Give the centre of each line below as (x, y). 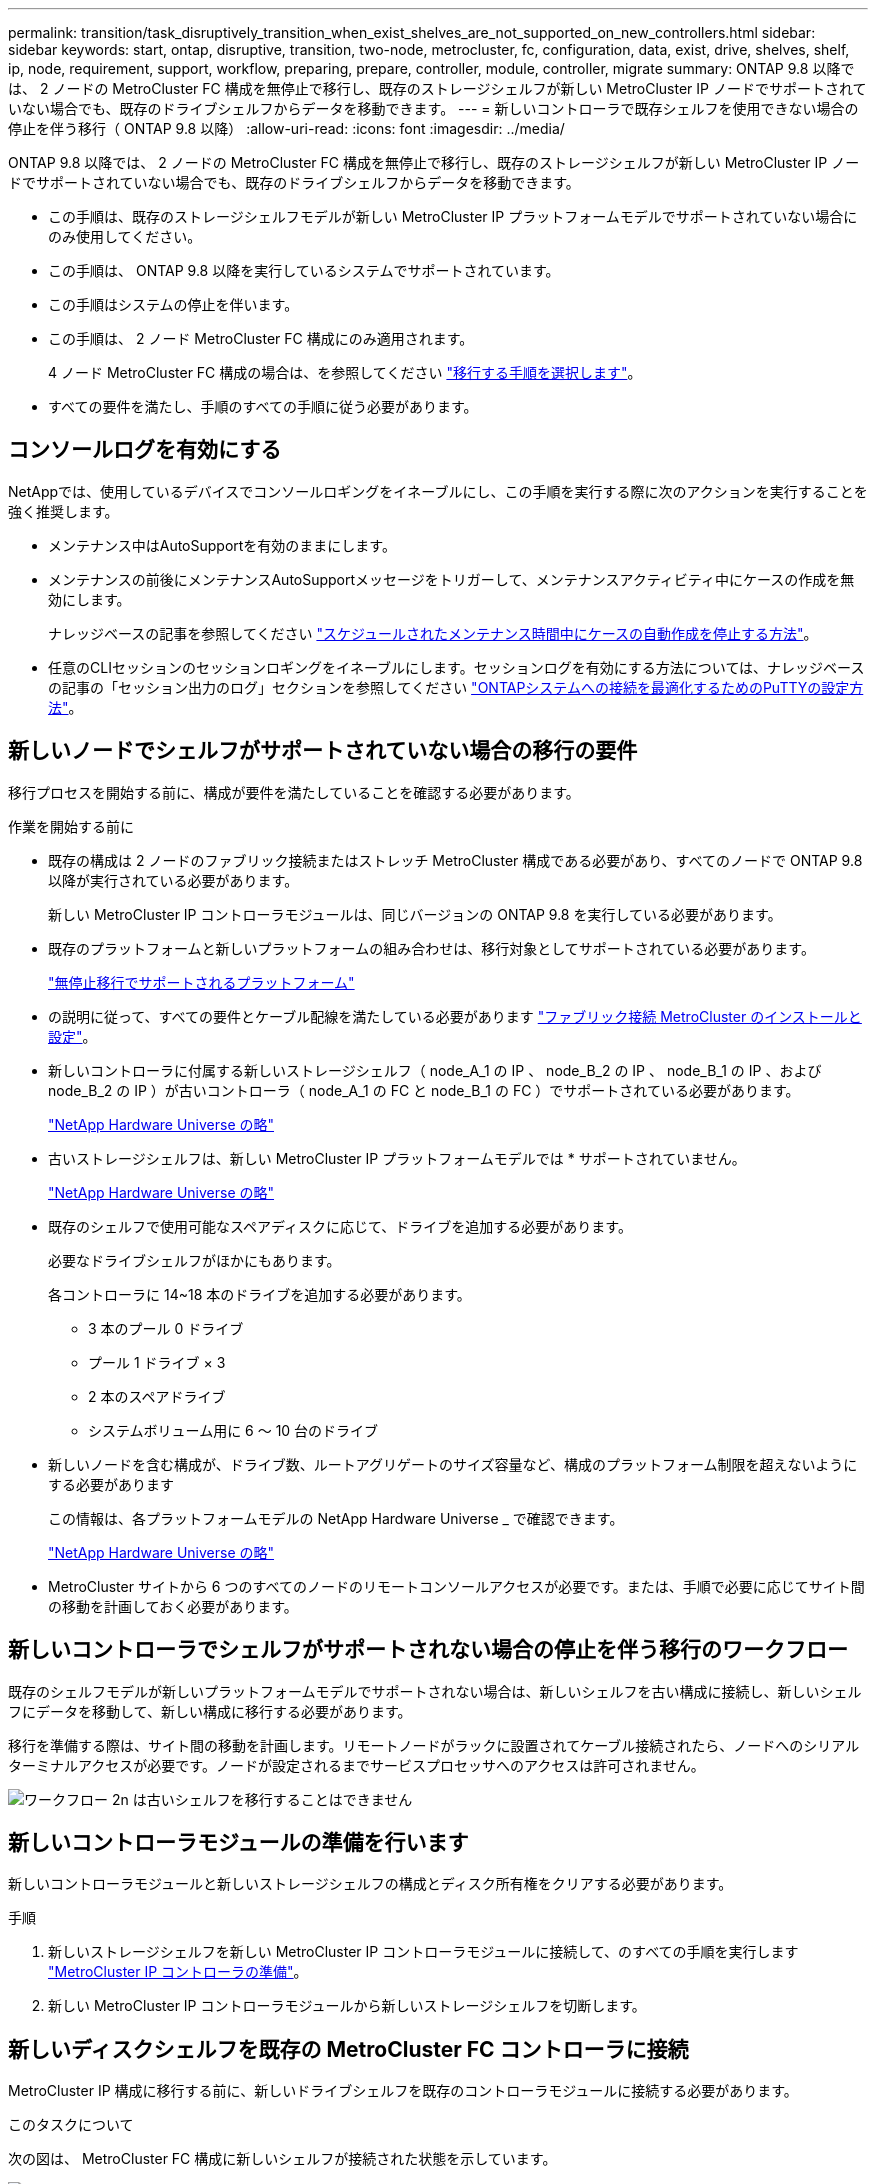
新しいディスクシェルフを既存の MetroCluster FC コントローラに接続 (348, 2049)
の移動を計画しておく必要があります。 (173, 1606)
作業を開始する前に (71, 826)
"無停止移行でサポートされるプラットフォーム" (201, 982)
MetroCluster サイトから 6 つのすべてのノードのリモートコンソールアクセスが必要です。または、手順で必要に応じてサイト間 (456, 1586)
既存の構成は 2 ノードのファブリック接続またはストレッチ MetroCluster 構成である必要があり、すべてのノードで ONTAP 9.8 (455, 860)
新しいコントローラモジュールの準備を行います (238, 1842)
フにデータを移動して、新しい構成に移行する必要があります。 (210, 1711)
